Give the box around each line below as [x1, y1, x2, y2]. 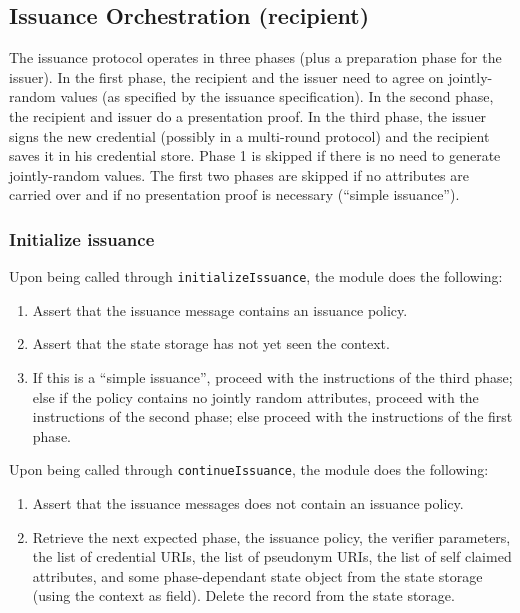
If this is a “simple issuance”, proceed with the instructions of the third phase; [32, 367, 513, 388]
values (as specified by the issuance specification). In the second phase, [60, 86, 494, 107]
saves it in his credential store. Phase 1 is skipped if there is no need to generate [9, 145, 501, 166]
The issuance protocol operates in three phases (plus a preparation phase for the [9, 47, 502, 68]
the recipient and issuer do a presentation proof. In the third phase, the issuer [9, 105, 487, 126]
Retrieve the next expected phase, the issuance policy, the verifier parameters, [32, 526, 511, 547]
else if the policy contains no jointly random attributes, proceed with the [32, 386, 479, 407]
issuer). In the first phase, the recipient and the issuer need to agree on [9, 66, 444, 87]
